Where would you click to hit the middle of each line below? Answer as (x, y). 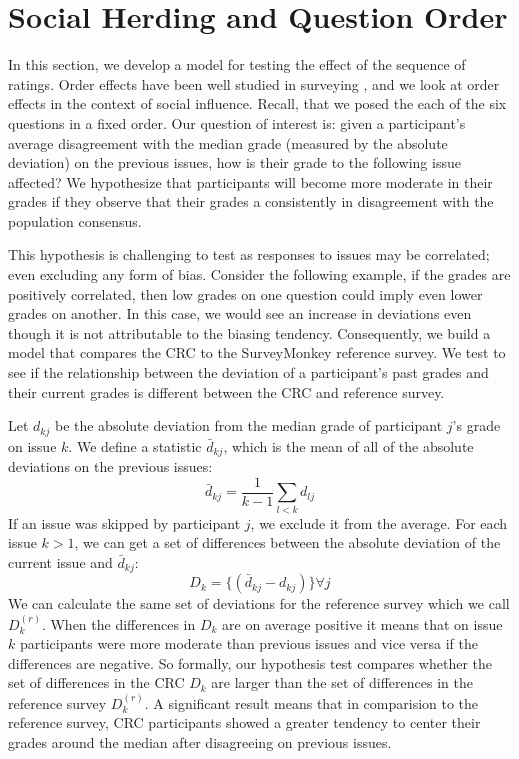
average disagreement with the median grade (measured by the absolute (228, 142)
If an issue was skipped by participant (124, 522)
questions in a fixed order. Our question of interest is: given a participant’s (237, 122)
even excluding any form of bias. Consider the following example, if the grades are (259, 274)
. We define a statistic (135, 445)
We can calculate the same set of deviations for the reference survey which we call (259, 603)
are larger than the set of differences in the (342, 682)
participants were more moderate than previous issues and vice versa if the (248, 643)
